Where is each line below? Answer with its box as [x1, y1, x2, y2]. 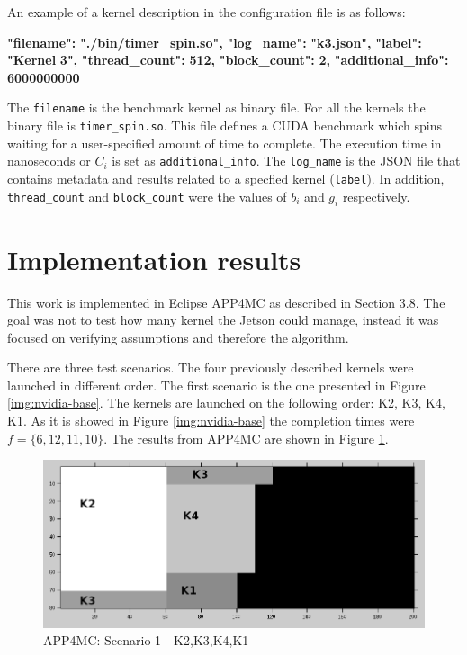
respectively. [342, 186, 410, 205]
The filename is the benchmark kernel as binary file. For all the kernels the [7, 98, 426, 117]
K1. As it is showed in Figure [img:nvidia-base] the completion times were [7, 411, 415, 430]
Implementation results [7, 240, 301, 277]
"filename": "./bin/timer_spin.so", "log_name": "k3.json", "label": [7, 32, 422, 51]
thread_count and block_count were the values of [7, 186, 287, 205]
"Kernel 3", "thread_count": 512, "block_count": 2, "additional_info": [7, 50, 449, 69]
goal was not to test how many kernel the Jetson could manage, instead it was [7, 310, 439, 329]
